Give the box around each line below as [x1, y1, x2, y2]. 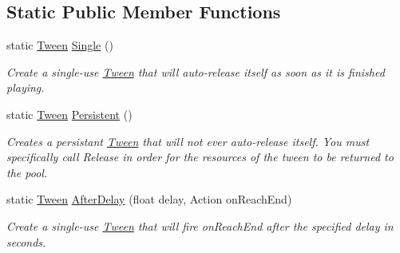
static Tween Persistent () [6, 105, 133, 122]
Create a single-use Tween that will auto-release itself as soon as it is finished [6, 63, 385, 80]
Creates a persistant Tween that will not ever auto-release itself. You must [6, 132, 370, 149]
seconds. [6, 233, 46, 250]
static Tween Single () [6, 37, 113, 53]
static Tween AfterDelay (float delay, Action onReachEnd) [6, 191, 292, 208]
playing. [6, 79, 45, 96]
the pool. [6, 164, 48, 180]
